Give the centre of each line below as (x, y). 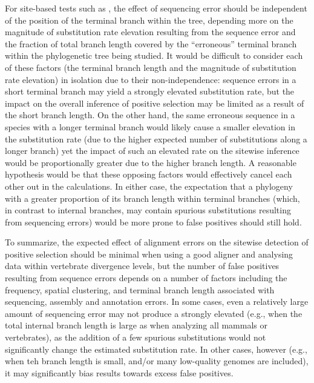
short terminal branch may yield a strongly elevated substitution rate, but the (150, 91)
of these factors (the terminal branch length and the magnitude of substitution (151, 67)
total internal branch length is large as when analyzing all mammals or (136, 325)
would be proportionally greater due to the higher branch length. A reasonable (151, 162)
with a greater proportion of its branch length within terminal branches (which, (152, 198)
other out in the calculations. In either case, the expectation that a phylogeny (149, 186)
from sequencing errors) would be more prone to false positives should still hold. (153, 221)
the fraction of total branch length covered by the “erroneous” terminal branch (151, 43)
